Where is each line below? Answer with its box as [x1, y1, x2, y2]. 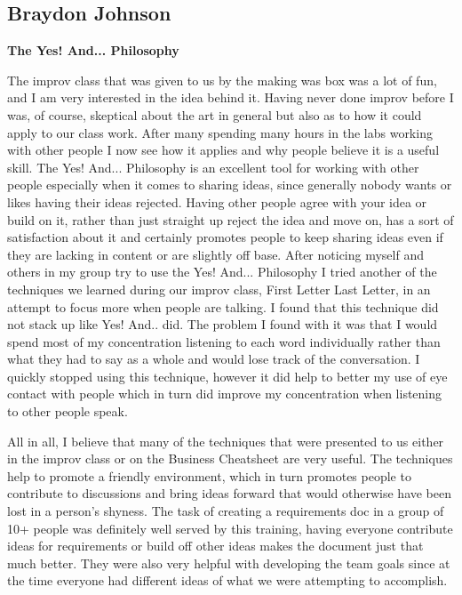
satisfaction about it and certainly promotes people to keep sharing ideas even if [7, 228, 443, 246]
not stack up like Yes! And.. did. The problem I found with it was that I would [7, 315, 438, 334]
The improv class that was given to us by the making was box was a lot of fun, [7, 70, 437, 89]
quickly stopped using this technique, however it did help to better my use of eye [7, 366, 448, 385]
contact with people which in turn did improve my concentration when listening [7, 384, 442, 403]
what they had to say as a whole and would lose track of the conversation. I [7, 350, 420, 368]
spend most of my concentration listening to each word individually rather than [7, 332, 441, 350]
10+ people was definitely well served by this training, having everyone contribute [7, 519, 453, 537]
